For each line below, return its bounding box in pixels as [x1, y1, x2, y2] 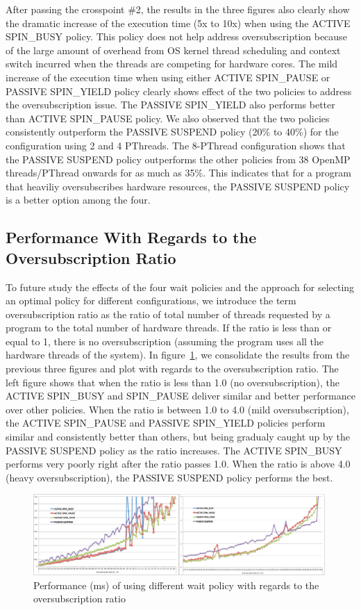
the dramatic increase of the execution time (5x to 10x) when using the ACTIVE [6, 15, 351, 30]
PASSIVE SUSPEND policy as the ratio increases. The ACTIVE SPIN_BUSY [6, 443, 342, 457]
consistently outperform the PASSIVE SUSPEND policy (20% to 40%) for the [6, 124, 339, 139]
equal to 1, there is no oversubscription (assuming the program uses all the [6, 333, 324, 348]
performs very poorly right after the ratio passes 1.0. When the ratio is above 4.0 [6, 456, 351, 471]
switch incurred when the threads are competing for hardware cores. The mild [6, 56, 338, 71]
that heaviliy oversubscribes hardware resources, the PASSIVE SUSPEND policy [6, 179, 350, 193]
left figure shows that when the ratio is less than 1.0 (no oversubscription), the [6, 374, 339, 389]
